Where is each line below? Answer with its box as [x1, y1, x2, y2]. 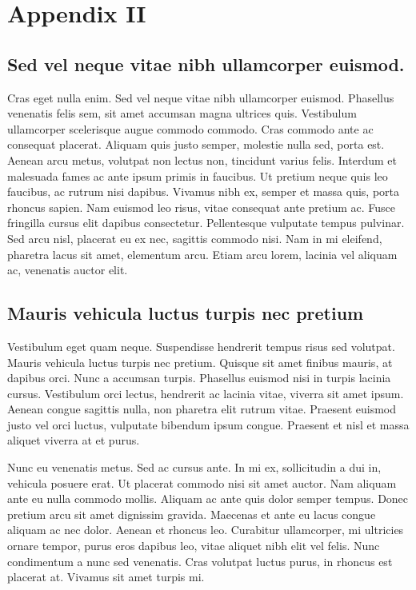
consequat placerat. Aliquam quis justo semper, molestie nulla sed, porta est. [7, 136, 385, 153]
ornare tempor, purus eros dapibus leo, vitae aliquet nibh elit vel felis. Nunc [7, 537, 380, 554]
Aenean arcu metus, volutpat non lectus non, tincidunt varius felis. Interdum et [7, 151, 397, 168]
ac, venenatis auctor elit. [7, 261, 128, 278]
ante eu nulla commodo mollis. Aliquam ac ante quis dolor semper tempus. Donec [7, 490, 409, 507]
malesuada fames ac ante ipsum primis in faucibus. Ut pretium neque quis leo [7, 167, 388, 184]
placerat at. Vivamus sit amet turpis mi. [7, 568, 205, 585]
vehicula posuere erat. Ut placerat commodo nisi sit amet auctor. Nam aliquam [7, 474, 397, 491]
